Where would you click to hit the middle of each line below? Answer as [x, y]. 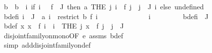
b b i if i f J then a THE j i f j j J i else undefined [104, 6]
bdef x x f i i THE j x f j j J [64, 26]
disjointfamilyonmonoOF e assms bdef [64, 35]
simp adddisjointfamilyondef [47, 45]
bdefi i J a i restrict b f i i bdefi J [106, 16]
